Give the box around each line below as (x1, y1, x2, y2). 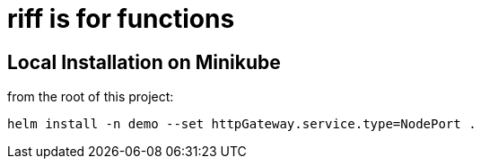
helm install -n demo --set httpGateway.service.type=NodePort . (7, 117, 477, 132)
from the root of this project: (7, 89, 174, 105)
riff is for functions (7, 4, 235, 34)
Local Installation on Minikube (7, 50, 281, 74)
